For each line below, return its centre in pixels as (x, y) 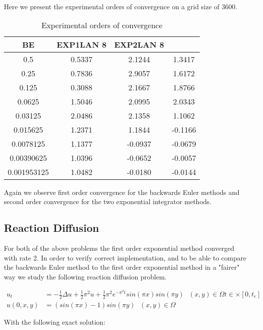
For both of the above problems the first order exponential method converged (119, 248)
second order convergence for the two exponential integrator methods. (108, 201)
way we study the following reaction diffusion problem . (85, 276)
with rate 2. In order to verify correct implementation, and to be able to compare (125, 257)
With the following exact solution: (55, 321)
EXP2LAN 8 (139, 44)
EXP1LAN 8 (81, 44)
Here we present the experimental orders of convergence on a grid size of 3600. (121, 6)
